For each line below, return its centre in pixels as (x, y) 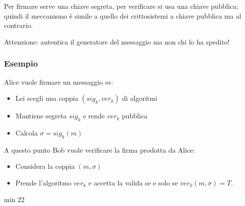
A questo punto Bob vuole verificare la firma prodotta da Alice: (99, 149)
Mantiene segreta (41, 116)
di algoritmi (140, 98)
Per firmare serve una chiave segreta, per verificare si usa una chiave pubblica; (121, 6)
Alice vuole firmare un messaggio (53, 81)
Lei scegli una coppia (47, 98)
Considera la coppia (45, 166)
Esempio (21, 63)
